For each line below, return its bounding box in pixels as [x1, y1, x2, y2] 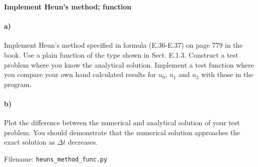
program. [4, 79, 32, 89]
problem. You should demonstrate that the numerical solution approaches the [4, 127, 240, 137]
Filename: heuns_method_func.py [4, 153, 107, 164]
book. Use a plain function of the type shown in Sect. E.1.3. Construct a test [4, 49, 239, 60]
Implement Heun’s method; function [4, 1, 132, 11]
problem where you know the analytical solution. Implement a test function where [4, 59, 254, 70]
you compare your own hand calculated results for [4, 69, 156, 80]
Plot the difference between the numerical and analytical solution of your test [4, 117, 240, 128]
